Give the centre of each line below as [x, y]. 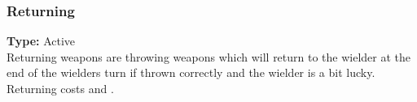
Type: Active [41, 41]
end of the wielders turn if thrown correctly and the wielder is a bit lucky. [191, 72]
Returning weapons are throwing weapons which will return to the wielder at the [209, 56]
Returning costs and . [60, 88]
